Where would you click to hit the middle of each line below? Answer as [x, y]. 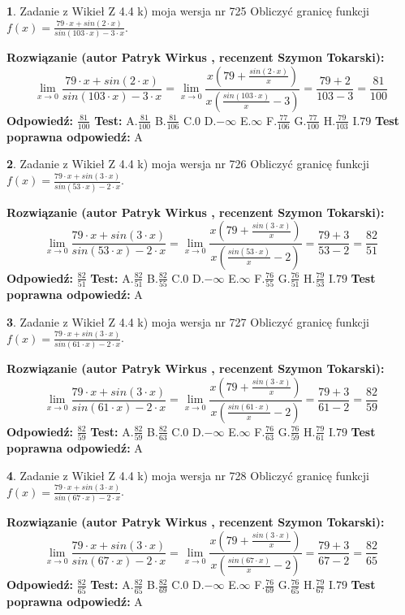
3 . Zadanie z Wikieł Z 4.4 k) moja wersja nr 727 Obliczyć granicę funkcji [188, 321]
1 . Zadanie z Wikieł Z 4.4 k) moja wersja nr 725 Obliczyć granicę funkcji [188, 11]
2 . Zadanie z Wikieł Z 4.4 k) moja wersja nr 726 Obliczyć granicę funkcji [188, 164]
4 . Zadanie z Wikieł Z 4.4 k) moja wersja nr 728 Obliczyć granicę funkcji [188, 475]
